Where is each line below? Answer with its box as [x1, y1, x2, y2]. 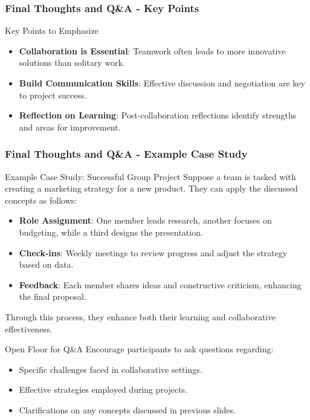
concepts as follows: [5, 193, 77, 206]
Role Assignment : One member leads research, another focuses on [19, 214, 272, 227]
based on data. [19, 258, 74, 271]
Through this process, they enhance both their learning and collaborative [5, 310, 276, 323]
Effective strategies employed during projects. [19, 383, 187, 396]
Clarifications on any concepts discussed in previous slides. [19, 403, 236, 416]
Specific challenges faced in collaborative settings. [19, 363, 202, 375]
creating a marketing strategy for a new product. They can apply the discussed [5, 182, 298, 195]
